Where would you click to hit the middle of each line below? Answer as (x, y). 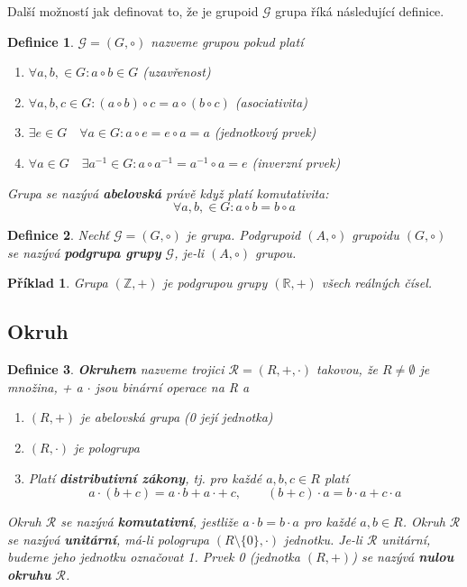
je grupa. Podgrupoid (243, 235)
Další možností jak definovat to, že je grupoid (133, 11)
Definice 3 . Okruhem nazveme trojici (116, 369)
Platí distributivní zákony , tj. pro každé (145, 477)
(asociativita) (271, 101)
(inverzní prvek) (296, 162)
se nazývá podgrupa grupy (84, 252)
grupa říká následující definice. (360, 11)
